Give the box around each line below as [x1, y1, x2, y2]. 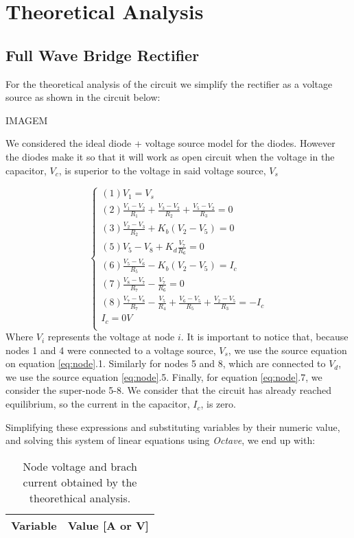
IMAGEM [5, 113, 48, 127]
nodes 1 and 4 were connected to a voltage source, [5, 342, 216, 357]
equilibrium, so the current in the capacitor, [5, 397, 190, 411]
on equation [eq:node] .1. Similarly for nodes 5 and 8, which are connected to [5, 356, 326, 371]
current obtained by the [23, 473, 137, 490]
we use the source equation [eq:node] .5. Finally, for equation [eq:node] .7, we [5, 369, 322, 384]
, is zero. [200, 397, 236, 411]
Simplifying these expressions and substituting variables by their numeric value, [5, 419, 340, 434]
